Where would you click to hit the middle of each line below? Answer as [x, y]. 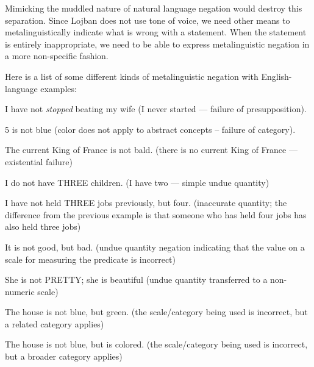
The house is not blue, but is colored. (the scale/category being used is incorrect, [156, 344]
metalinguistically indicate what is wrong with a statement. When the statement [156, 32]
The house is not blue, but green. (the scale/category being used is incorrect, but [156, 312]
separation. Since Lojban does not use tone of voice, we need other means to [148, 20]
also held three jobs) [43, 226]
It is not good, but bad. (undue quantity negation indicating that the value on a [155, 247]
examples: [59, 88]
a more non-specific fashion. [57, 56]
